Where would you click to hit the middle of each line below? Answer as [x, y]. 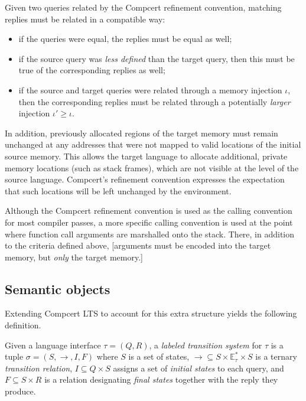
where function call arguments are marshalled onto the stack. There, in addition [150, 234]
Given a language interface [53, 345]
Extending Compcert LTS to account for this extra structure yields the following [151, 313]
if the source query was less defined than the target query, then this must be [157, 58]
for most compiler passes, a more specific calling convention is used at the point [149, 222]
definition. [23, 325]
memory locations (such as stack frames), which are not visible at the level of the [152, 167]
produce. [20, 391]
